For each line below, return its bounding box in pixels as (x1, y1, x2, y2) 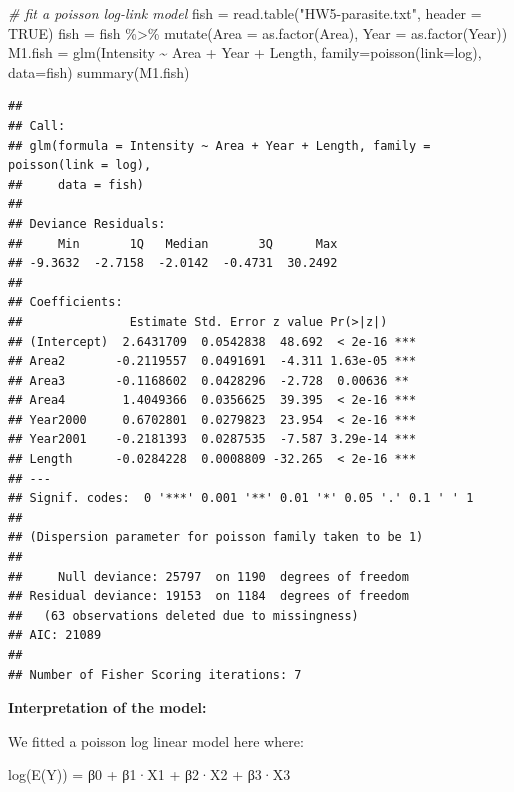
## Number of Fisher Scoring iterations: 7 (8, 667, 302, 682)
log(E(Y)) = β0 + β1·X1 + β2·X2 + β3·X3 (8, 764, 291, 785)
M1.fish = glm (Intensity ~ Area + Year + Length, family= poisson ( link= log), (8, 42, 482, 63)
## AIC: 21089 (8, 628, 102, 643)
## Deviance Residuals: (8, 216, 166, 231)
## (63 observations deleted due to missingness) (8, 608, 359, 623)
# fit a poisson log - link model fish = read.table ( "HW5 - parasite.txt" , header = (8, 3, 482, 23)
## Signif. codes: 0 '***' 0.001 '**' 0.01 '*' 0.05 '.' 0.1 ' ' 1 (8, 491, 474, 506)
